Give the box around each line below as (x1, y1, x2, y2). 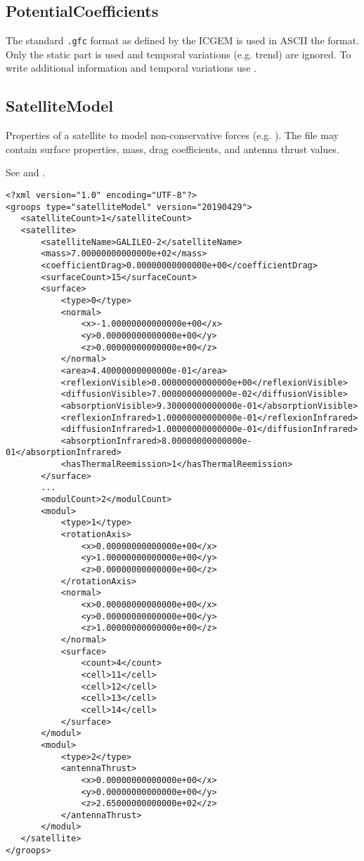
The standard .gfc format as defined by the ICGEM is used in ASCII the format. (6, 33, 360, 48)
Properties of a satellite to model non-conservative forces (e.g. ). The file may (6, 128, 339, 143)
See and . (6, 165, 45, 180)
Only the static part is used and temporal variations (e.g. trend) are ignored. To (6, 46, 351, 61)
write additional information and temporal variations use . (6, 60, 256, 75)
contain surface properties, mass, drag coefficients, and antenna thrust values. (6, 141, 339, 156)
